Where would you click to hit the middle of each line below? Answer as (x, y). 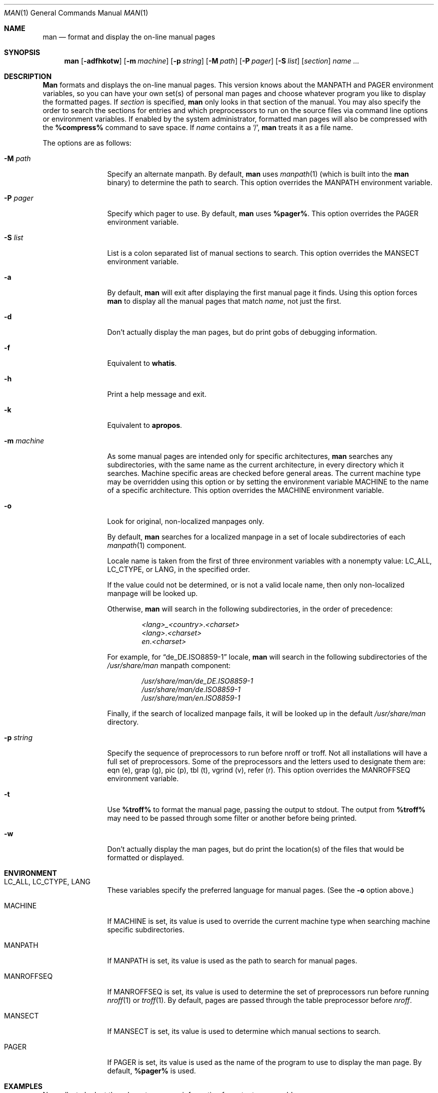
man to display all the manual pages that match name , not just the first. (224, 301)
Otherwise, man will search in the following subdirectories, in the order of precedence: (250, 609)
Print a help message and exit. (157, 394)
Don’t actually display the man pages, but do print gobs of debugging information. (242, 332)
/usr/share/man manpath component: (169, 665)
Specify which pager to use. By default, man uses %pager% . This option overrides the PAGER (263, 213)
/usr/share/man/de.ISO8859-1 (191, 689)
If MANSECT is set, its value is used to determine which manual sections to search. (244, 1031)
